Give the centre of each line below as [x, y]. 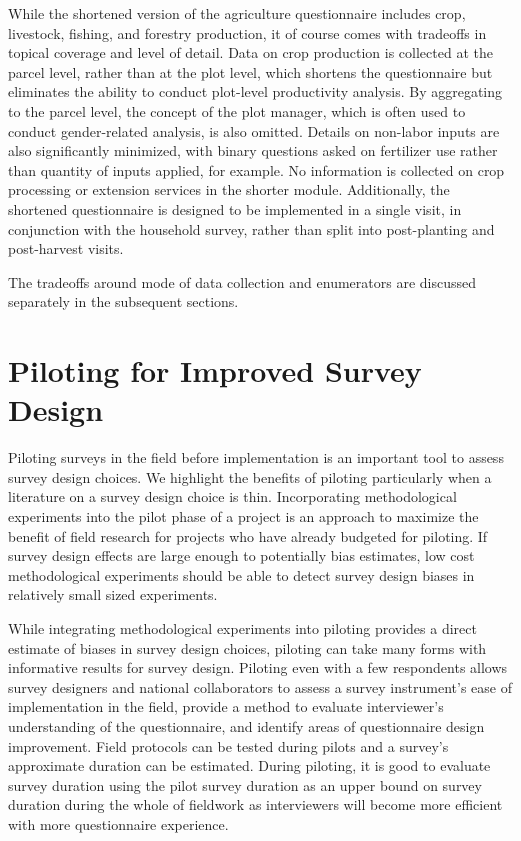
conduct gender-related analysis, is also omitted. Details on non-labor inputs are [254, 130]
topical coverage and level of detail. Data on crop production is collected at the [250, 52]
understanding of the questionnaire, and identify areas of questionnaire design [246, 725]
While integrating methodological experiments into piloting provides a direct [242, 627]
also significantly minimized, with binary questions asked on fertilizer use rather [253, 150]
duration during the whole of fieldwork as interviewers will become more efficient [255, 804]
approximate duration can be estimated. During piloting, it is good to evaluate [249, 765]
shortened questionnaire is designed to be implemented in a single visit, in [235, 208]
